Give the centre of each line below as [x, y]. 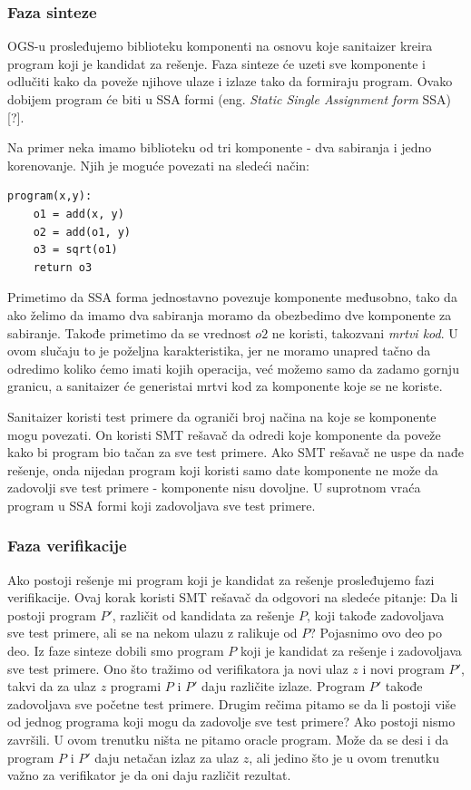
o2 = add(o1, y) [82, 232]
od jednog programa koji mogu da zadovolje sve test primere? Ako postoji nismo [231, 722]
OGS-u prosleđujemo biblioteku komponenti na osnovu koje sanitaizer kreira [220, 46]
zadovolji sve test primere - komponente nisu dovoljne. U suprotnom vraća [214, 488]
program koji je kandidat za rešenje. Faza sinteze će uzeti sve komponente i [216, 63]
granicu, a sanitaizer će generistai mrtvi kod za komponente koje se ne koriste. [225, 386]
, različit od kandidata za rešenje [203, 614]
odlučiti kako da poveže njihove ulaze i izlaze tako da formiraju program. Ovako [230, 81]
